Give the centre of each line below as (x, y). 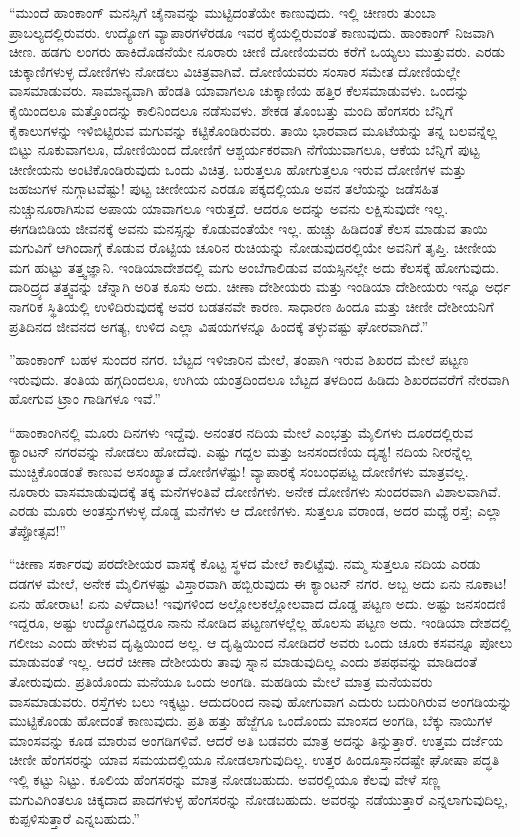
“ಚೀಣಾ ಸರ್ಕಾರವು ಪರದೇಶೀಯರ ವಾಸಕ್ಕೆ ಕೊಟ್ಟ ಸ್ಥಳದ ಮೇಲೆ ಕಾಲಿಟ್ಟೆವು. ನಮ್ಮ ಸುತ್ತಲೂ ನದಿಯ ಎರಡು (245, 563)
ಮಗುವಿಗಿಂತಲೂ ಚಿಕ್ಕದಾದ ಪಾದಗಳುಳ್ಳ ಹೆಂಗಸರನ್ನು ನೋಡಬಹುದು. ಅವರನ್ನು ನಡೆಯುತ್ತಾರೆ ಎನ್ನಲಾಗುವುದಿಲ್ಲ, (258, 798)
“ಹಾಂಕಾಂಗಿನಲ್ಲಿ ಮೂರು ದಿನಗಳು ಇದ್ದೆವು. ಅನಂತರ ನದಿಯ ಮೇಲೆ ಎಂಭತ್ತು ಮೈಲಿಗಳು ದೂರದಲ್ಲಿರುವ (241, 431)
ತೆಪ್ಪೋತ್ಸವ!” (37, 529)
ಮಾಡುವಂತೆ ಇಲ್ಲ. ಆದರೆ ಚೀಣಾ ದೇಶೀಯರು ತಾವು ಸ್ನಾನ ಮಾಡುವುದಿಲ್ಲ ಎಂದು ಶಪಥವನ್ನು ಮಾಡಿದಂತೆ (243, 661)
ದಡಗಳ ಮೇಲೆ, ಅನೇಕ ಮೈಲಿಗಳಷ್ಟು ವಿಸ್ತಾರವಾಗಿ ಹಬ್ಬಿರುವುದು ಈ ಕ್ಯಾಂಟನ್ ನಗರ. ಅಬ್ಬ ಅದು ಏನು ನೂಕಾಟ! (258, 583)
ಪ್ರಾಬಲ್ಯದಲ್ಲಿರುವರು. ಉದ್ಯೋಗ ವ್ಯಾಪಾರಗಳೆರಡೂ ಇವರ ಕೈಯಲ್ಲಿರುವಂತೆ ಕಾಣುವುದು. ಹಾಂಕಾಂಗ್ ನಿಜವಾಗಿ (252, 31)
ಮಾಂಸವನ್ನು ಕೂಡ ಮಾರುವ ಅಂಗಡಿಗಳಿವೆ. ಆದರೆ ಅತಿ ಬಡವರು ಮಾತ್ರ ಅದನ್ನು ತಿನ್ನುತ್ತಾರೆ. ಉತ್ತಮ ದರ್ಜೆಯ (256, 739)
